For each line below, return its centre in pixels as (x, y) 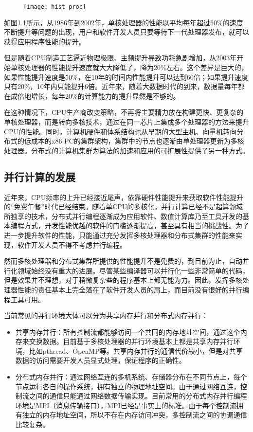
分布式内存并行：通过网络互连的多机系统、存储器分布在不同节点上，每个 (131, 377)
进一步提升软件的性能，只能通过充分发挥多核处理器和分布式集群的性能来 (120, 235)
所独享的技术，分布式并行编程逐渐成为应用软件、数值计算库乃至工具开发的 (123, 216)
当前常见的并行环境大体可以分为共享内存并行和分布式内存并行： (106, 315)
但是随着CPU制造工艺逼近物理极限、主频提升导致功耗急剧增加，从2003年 (120, 58)
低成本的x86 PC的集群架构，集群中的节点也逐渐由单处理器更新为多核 (134, 141)
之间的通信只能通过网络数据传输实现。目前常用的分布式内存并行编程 (138, 396)
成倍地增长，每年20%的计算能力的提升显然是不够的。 (95, 96)
